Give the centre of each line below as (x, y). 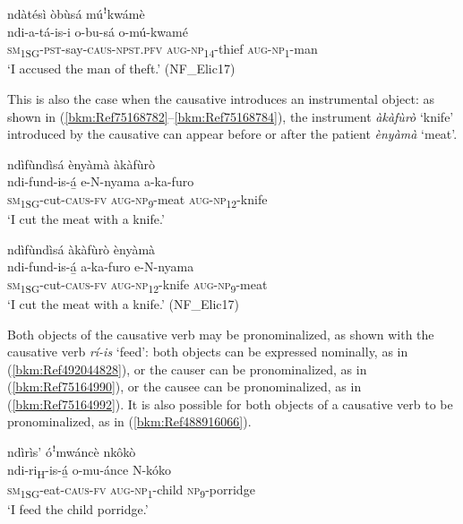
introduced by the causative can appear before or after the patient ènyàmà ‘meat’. (232, 134)
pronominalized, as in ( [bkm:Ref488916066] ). (129, 421)
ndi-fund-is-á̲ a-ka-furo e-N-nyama (101, 266)
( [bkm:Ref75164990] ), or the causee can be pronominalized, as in (184, 387)
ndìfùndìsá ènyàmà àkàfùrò (81, 163)
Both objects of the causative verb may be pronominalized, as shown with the (221, 334)
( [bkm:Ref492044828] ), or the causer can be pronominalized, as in (187, 369)
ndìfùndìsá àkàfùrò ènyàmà (81, 249)
